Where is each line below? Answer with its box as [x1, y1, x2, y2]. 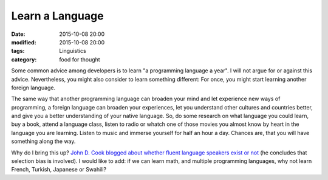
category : [11, 55, 37, 63]
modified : [11, 38, 36, 46]
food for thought [59, 55, 100, 63]
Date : [11, 30, 26, 38]
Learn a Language [11, 9, 104, 22]
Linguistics [59, 47, 86, 55]
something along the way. [11, 137, 76, 145]
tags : [11, 47, 25, 55]
